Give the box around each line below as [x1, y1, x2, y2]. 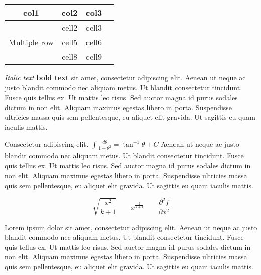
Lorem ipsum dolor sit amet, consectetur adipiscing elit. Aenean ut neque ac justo [5, 222, 257, 232]
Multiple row [9, 36, 54, 48]
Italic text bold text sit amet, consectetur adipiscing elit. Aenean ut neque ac [5, 72, 246, 82]
